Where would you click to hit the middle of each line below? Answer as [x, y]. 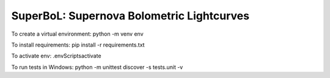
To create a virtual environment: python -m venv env [77, 34]
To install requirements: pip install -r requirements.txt [78, 45]
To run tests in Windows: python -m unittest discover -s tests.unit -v [97, 67]
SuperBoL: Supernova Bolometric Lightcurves [130, 16]
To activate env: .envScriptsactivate [56, 56]
